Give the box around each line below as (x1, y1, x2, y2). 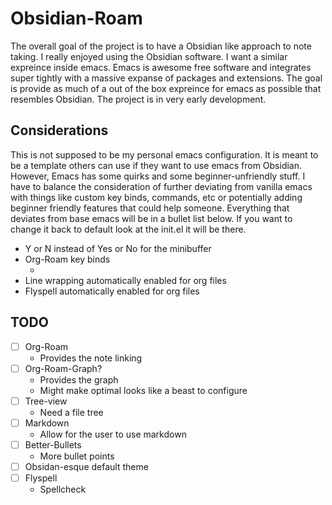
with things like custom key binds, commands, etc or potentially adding (10, 191, 303, 203)
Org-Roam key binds (24, 253, 111, 265)
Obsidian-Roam (10, 7, 143, 30)
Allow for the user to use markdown (39, 428, 187, 440)
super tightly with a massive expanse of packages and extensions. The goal (10, 72, 323, 84)
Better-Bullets (24, 438, 82, 451)
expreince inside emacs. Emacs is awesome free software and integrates (10, 61, 312, 73)
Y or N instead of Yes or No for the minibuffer (24, 242, 212, 254)
